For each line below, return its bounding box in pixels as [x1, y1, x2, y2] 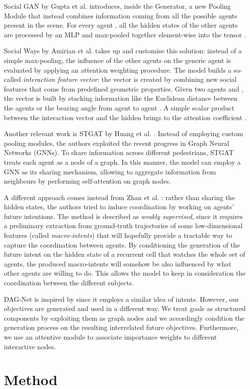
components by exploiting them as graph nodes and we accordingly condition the [4, 312, 245, 323]
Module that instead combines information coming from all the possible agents [4, 10, 237, 20]
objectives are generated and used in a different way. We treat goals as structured [4, 303, 246, 313]
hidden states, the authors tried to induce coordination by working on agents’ [4, 202, 234, 212]
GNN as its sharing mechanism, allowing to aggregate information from [4, 166, 216, 176]
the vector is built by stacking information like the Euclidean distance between [4, 93, 237, 103]
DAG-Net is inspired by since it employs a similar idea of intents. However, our [4, 294, 239, 304]
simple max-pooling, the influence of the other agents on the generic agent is [4, 55, 231, 65]
